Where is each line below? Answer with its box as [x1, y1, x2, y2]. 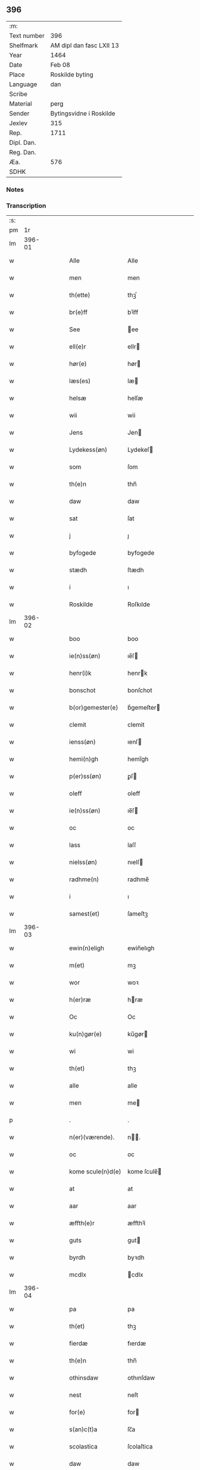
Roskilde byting [50, 70, 93, 78]
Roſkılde [127, 600, 151, 609]
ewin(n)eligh [69, 944, 105, 952]
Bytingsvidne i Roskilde [50, 109, 115, 117]
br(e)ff [69, 308, 88, 316]
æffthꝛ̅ [127, 1219, 146, 1227]
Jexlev [9, 119, 28, 127]
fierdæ [69, 1339, 88, 1347]
